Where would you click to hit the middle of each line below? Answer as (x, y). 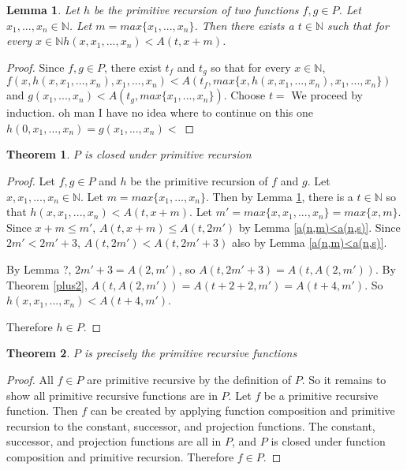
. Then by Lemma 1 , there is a (279, 196)
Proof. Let (31, 181)
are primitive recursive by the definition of (189, 379)
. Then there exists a (244, 25)
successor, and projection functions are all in (114, 441)
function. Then (42, 410)
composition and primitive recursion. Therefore (120, 456)
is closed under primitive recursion (168, 154)
